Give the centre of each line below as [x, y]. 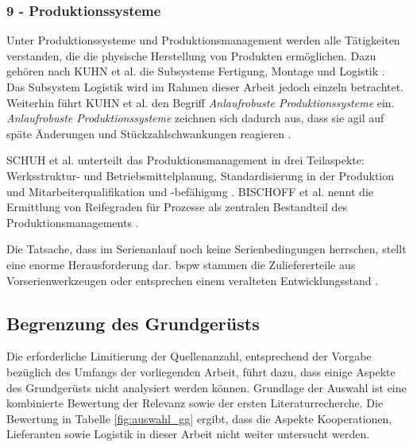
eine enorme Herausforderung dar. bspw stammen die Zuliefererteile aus [181, 264]
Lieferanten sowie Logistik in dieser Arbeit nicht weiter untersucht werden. [188, 434]
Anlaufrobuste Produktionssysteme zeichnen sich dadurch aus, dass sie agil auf [195, 118]
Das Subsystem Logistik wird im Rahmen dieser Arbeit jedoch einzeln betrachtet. [205, 87]
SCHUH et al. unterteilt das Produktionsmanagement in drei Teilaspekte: [185, 160]
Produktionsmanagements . [73, 222]
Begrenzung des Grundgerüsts [133, 323]
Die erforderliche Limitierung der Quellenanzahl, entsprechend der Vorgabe [189, 356]
